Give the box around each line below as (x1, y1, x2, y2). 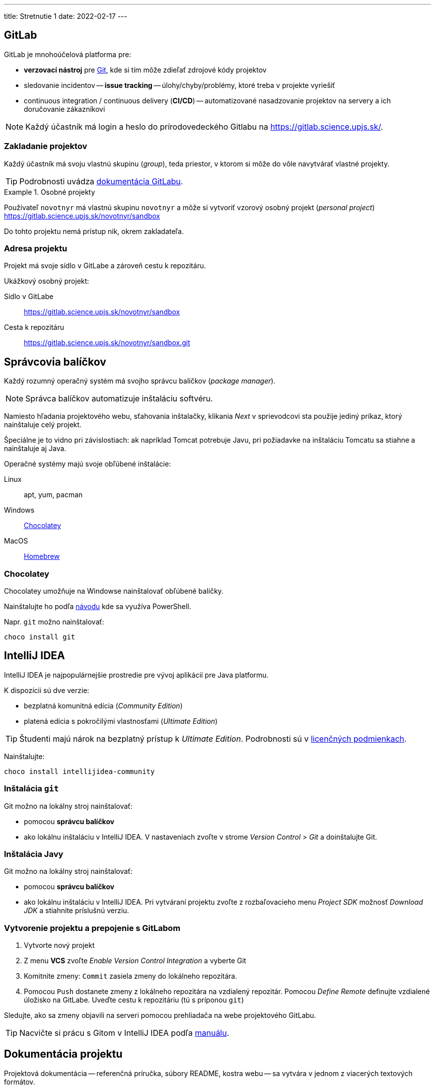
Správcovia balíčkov (4, 355, 106, 368)
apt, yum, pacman (24, 490, 83, 499)
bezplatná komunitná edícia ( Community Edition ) (24, 701, 183, 710)
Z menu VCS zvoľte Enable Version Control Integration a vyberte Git (24, 956, 246, 965)
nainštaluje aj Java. (4, 444, 67, 453)
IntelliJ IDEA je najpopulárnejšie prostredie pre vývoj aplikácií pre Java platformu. (4, 670, 269, 679)
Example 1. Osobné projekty (4, 187, 95, 196)
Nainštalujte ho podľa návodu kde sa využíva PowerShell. (4, 602, 191, 611)
